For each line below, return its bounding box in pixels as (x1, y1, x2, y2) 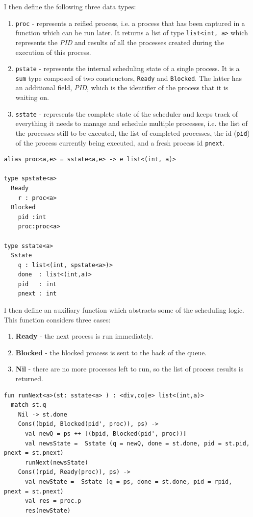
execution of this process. (15, 47, 91, 57)
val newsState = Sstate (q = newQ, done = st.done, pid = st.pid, (25, 440, 250, 447)
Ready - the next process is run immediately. (15, 331, 153, 341)
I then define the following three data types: (4, 1, 136, 11)
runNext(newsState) (25, 459, 88, 466)
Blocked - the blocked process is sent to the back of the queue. (15, 347, 207, 357)
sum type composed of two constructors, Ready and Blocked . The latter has (15, 73, 242, 83)
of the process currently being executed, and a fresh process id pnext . (15, 137, 225, 148)
